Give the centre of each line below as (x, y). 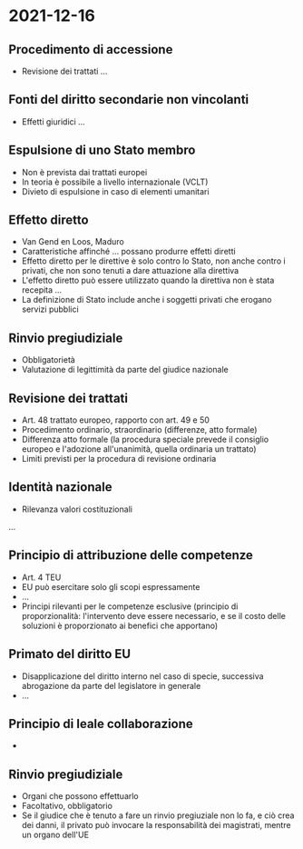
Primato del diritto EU (70, 654)
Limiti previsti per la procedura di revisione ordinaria (119, 459)
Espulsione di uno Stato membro (102, 150)
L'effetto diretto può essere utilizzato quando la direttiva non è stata (148, 280)
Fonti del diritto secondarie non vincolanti (129, 100)
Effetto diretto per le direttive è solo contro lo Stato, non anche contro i (154, 261)
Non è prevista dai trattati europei (84, 172)
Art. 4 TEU (41, 577)
